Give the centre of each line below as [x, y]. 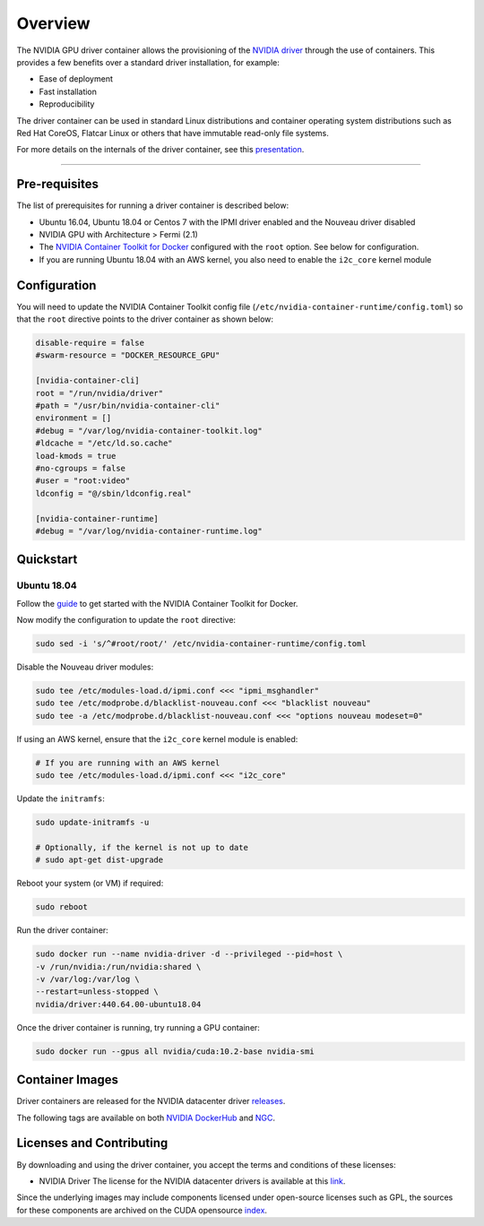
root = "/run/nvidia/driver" [99, 393]
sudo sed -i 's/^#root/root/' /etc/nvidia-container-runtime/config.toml [201, 644]
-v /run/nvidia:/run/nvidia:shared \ [118, 967]
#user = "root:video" [83, 481]
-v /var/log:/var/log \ [88, 979]
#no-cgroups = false [80, 468]
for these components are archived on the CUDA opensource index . [142, 1210]
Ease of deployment [76, 79]
